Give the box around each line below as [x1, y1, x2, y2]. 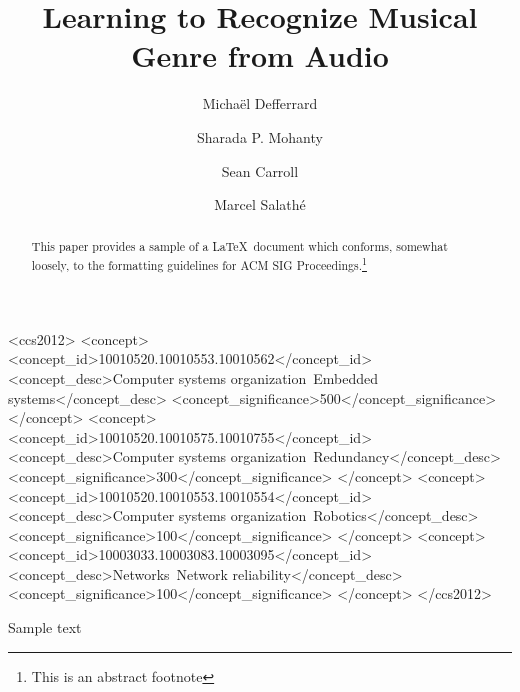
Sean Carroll [221, 160, 299, 181]
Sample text [8, 617, 82, 638]
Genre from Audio [131, 35, 389, 76]
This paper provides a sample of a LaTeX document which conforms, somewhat [31, 238, 448, 255]
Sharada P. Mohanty [197, 126, 323, 147]
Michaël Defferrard [202, 93, 318, 114]
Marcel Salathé [214, 194, 306, 215]
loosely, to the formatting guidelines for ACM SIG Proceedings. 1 [31, 254, 367, 274]
